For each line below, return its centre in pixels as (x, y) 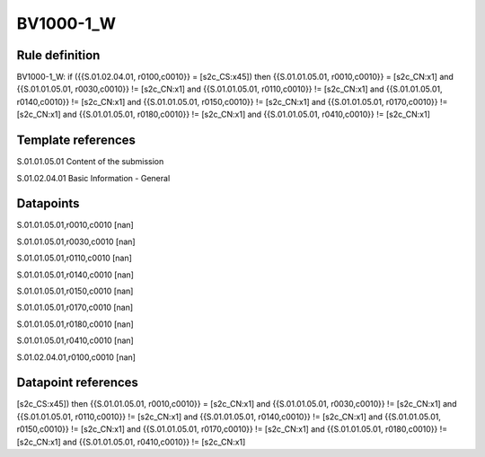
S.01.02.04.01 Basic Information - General (93, 178)
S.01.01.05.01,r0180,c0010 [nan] (75, 324)
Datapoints (48, 203)
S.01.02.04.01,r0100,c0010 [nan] (76, 357)
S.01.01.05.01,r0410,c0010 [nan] (75, 340)
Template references (76, 141)
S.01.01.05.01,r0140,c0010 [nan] (75, 275)
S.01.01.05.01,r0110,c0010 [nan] (74, 258)
